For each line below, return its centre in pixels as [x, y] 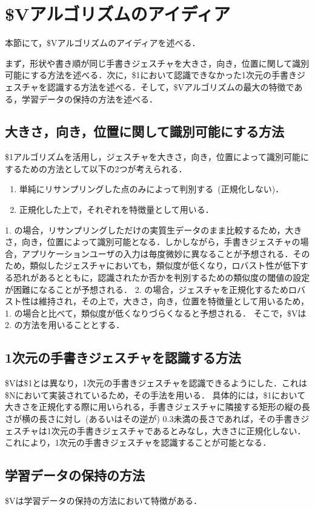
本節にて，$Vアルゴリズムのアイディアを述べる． [103, 43]
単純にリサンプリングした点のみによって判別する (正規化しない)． [151, 189]
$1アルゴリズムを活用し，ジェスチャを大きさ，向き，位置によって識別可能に [157, 157]
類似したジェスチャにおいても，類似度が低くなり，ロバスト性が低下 [165, 265]
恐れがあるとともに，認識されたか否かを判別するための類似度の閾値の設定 [161, 277]
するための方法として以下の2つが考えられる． [96, 168]
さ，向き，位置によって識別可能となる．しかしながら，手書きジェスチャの [153, 242]
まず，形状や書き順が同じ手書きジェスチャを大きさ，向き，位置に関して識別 [157, 63]
